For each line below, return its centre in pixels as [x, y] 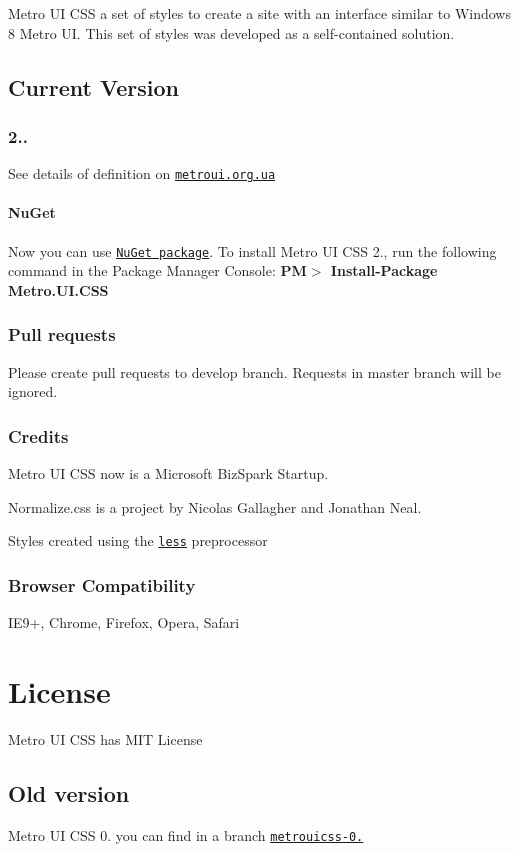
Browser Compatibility [102, 584]
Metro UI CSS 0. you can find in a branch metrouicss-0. [186, 834]
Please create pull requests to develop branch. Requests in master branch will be [254, 371]
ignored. [33, 391]
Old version [69, 792]
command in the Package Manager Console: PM [157, 270]
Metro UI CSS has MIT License [105, 738]
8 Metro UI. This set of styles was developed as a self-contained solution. [231, 32]
